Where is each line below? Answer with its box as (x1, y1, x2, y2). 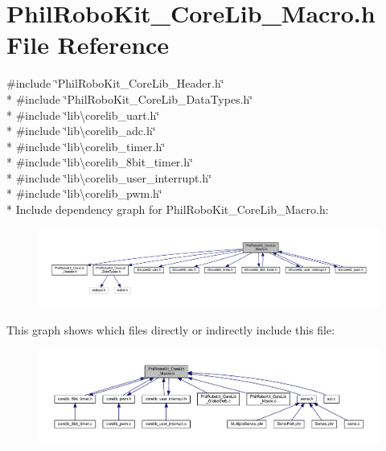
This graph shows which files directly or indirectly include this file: (6, 321, 335, 338)
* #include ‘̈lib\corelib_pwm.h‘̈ (6, 185, 162, 202)
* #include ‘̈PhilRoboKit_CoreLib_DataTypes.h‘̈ (6, 90, 253, 107)
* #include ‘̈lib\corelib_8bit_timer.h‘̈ (6, 154, 193, 170)
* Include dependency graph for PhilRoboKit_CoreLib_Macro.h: (6, 201, 329, 218)
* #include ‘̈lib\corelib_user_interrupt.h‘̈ (6, 169, 212, 186)
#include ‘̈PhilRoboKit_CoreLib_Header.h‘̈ (6, 75, 224, 92)
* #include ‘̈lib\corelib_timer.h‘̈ (6, 137, 166, 154)
